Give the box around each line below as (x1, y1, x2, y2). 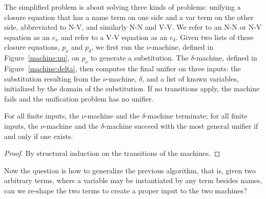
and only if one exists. (4, 130, 73, 141)
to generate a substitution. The (90, 52, 189, 63)
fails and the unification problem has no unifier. (4, 93, 154, 104)
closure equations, (4, 42, 60, 52)
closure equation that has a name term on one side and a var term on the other (4, 11, 254, 22)
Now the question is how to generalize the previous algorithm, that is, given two (4, 165, 256, 175)
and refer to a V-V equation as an (60, 31, 168, 42)
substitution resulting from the (4, 73, 101, 84)
